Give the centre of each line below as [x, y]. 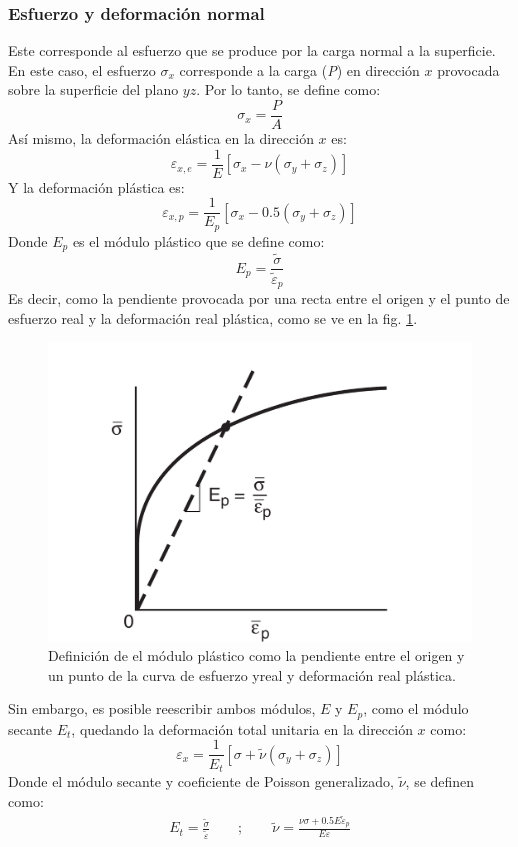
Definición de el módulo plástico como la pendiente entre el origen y [256, 655]
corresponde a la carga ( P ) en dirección [299, 69]
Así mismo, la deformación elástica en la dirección [161, 138]
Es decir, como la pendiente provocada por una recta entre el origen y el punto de [259, 298]
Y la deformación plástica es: [96, 186]
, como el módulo [416, 708]
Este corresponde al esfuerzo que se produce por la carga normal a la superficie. [252, 50]
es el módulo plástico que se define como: [198, 240]
